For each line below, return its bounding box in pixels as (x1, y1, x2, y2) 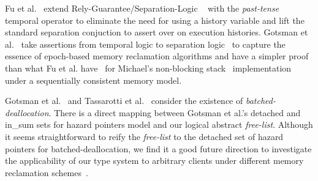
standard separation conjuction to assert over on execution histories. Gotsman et (5, 26, 308, 39)
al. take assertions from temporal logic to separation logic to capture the (5, 37, 286, 50)
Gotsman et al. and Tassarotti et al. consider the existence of (5, 94, 243, 107)
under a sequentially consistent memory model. (5, 73, 182, 86)
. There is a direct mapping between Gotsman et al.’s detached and (48, 106, 301, 119)
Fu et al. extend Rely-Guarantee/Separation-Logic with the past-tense (5, 2, 279, 14)
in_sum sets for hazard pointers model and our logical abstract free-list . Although (5, 118, 313, 131)
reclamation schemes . (5, 166, 88, 179)
